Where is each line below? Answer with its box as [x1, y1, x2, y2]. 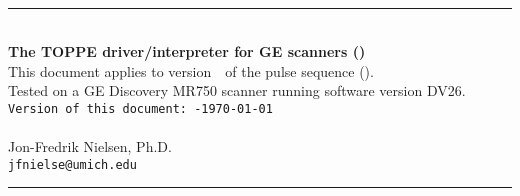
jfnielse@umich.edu [8, 157, 137, 172]
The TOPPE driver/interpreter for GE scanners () [8, 41, 366, 62]
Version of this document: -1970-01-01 [8, 101, 273, 116]
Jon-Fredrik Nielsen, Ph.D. [8, 136, 172, 157]
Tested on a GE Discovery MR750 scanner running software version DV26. [8, 80, 466, 101]
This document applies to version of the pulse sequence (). [8, 60, 374, 81]
